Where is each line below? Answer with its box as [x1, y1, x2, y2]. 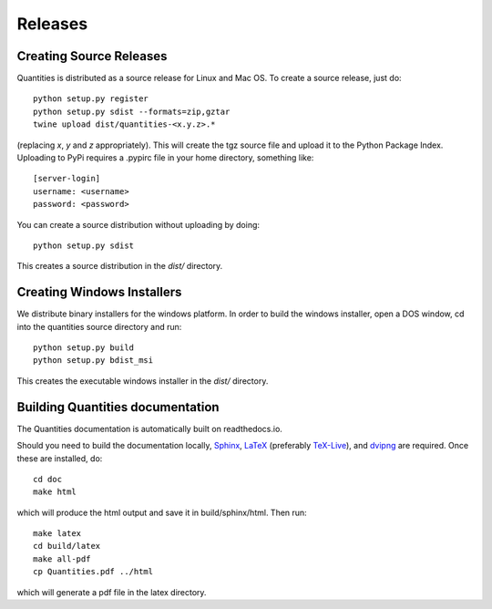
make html [33, 487, 77, 497]
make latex [33, 529, 82, 539]
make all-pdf [33, 553, 91, 564]
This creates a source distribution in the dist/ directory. [16, 261, 223, 272]
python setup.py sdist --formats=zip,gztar [33, 106, 231, 117]
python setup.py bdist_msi [33, 356, 154, 366]
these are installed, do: [16, 452, 103, 464]
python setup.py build [33, 343, 135, 353]
